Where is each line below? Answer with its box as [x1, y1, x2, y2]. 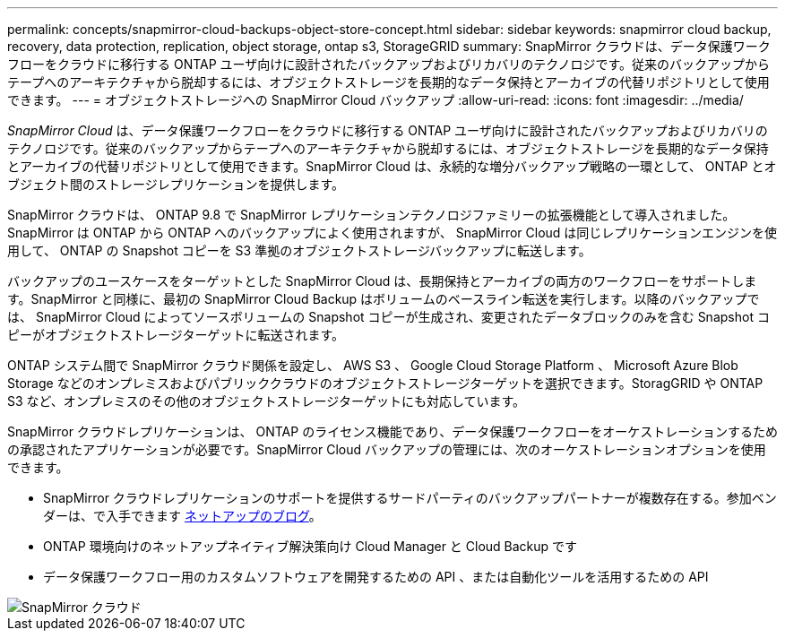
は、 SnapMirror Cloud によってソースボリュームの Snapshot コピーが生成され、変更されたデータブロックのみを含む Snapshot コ [7, 309, 770, 324]
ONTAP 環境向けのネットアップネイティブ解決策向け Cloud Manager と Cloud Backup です [43, 539, 578, 554]
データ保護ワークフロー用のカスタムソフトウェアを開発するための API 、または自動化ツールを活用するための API [43, 569, 709, 584]
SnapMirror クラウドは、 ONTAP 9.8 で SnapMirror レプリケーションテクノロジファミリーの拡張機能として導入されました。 [7, 207, 736, 222]
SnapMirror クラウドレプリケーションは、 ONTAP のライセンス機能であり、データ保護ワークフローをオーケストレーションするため [7, 424, 778, 439]
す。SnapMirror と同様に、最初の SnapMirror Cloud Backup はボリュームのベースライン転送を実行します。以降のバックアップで [7, 291, 760, 306]
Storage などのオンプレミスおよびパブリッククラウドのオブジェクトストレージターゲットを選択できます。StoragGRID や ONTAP [7, 375, 763, 391]
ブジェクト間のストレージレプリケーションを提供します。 [7, 177, 345, 192]
